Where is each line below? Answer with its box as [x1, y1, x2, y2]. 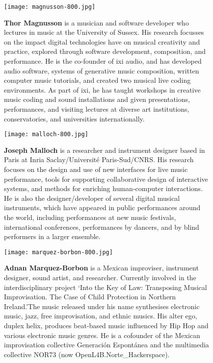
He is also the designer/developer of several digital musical [4, 193, 180, 203]
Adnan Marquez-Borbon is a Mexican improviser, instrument [4, 263, 199, 273]
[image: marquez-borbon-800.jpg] [4, 248, 113, 256]
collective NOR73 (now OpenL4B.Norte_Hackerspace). [4, 349, 170, 359]
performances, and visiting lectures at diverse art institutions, [4, 104, 189, 114]
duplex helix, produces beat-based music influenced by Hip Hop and [4, 320, 209, 330]
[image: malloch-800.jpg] [4, 131, 88, 138]
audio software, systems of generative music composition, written [4, 65, 199, 75]
